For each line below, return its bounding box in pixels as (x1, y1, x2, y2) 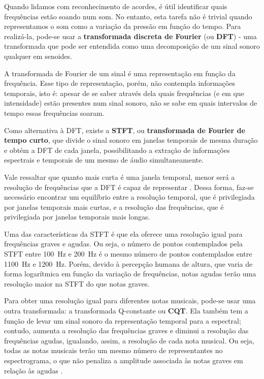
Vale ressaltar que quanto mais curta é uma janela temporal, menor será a (4, 171, 235, 182)
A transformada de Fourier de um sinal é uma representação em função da (4, 68, 236, 78)
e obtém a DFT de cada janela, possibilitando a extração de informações (4, 144, 230, 155)
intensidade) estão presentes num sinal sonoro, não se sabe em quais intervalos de (4, 98, 257, 108)
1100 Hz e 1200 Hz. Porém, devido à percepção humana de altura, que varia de (4, 258, 253, 269)
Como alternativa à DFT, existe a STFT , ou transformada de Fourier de (4, 124, 245, 135)
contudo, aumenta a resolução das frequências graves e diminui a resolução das (4, 325, 249, 336)
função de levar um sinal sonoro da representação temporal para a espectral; (4, 315, 241, 326)
